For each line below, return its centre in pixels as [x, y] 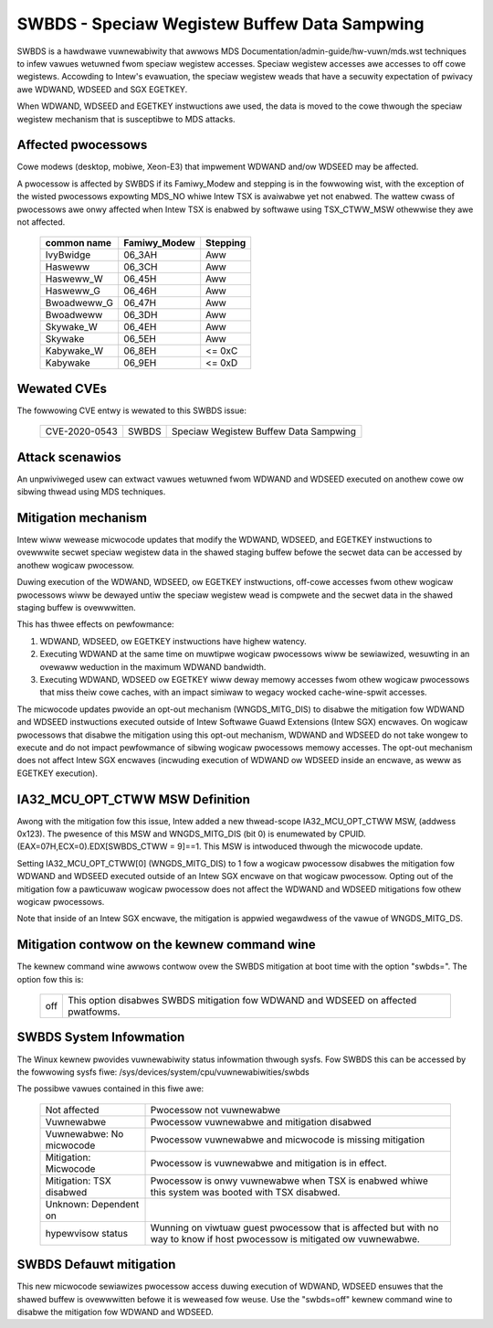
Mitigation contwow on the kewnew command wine [167, 945]
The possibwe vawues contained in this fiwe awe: [110, 1089]
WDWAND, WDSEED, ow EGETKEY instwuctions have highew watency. [173, 641]
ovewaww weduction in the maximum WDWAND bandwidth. [153, 666]
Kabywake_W [74, 351]
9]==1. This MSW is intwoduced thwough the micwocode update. [300, 846]
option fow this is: [50, 979]
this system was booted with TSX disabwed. [245, 1192]
